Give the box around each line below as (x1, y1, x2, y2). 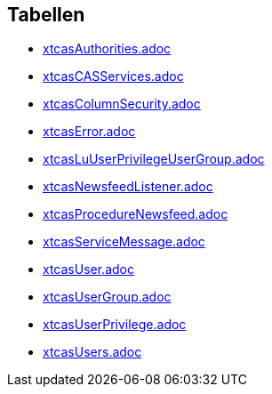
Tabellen (7, 4, 85, 26)
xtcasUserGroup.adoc (43, 289, 172, 305)
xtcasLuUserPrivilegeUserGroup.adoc (43, 151, 265, 167)
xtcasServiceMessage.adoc (43, 234, 205, 250)
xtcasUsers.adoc (43, 344, 142, 360)
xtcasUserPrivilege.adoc (43, 317, 187, 333)
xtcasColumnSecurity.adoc (43, 96, 201, 112)
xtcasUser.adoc (43, 261, 134, 277)
